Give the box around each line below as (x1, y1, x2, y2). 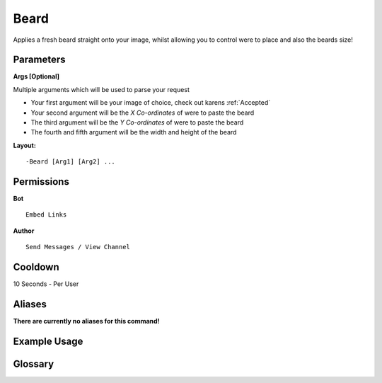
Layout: (13, 141, 37, 149)
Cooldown (13, 261, 59, 273)
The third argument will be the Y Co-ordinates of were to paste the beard (30, 118, 244, 127)
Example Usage (13, 335, 83, 347)
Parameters (13, 54, 66, 66)
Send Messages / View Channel (25, 243, 131, 251)
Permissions (13, 176, 70, 188)
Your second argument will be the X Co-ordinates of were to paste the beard (30, 108, 255, 117)
